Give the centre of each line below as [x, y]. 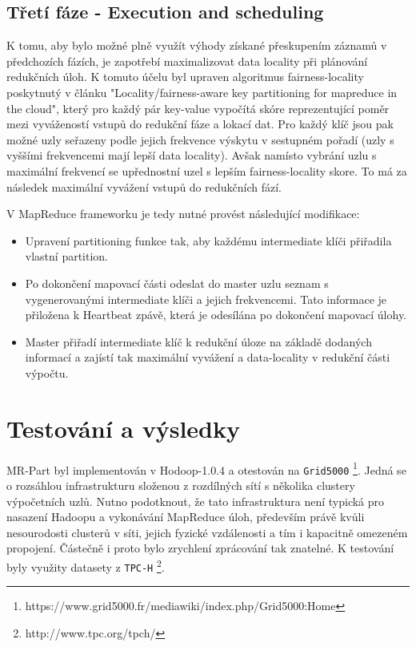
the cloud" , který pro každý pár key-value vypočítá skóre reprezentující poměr [198, 108]
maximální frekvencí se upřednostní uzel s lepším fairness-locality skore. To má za [207, 170]
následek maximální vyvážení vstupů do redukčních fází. [144, 186]
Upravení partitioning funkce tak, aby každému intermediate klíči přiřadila [208, 240]
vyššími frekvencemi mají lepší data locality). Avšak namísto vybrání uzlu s [192, 155]
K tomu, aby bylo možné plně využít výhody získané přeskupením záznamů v [197, 45]
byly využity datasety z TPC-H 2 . [86, 565]
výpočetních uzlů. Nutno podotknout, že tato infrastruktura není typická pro [196, 501]
